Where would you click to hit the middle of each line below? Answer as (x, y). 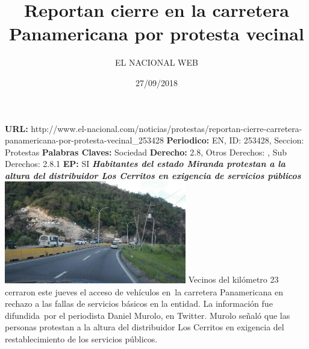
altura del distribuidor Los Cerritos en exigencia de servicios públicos (153, 175)
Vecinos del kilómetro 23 (233, 279)
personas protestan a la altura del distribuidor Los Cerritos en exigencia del (145, 327)
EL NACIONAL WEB (157, 62)
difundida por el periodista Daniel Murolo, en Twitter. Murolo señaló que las (148, 315)
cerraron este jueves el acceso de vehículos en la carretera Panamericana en (144, 291)
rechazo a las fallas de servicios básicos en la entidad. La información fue (139, 303)
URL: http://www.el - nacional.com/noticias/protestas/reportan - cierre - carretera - (154, 128)
